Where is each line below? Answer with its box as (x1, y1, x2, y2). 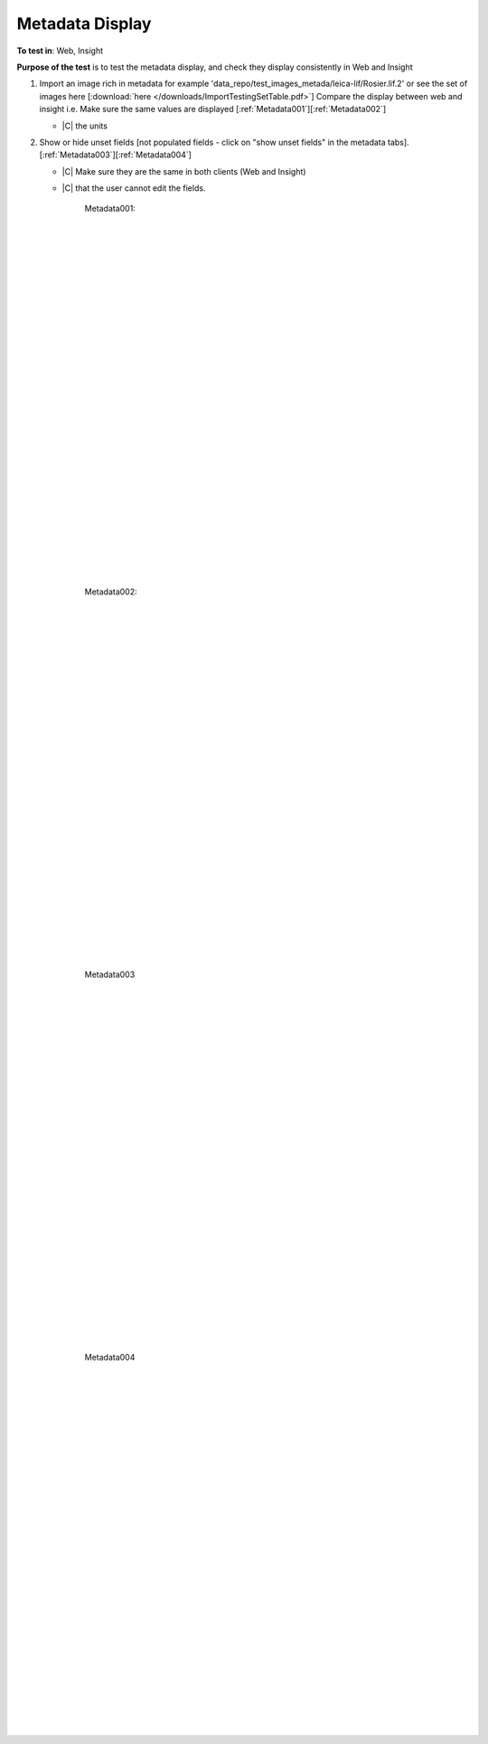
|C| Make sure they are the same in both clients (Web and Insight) (61, 166, 306, 176)
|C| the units (61, 120, 108, 131)
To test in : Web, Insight (16, 45, 104, 56)
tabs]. (387, 137, 410, 147)
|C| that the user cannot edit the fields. (61, 183, 206, 194)
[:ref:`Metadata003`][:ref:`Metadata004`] (39, 149, 192, 160)
